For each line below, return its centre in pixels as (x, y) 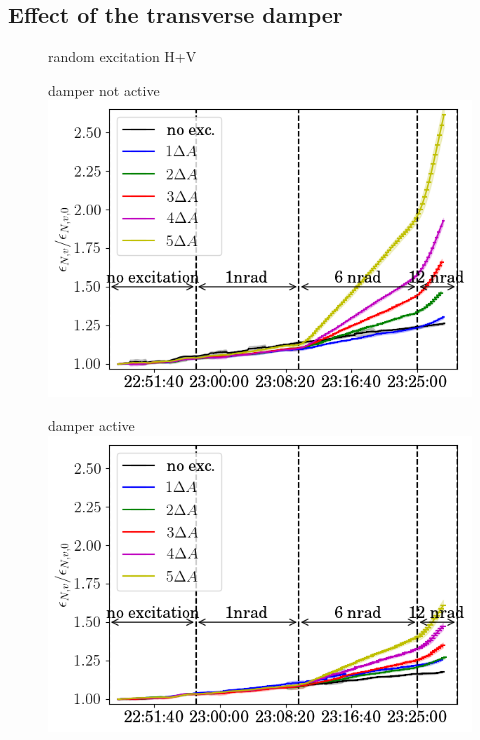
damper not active (104, 89)
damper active (91, 424)
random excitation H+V (122, 56)
